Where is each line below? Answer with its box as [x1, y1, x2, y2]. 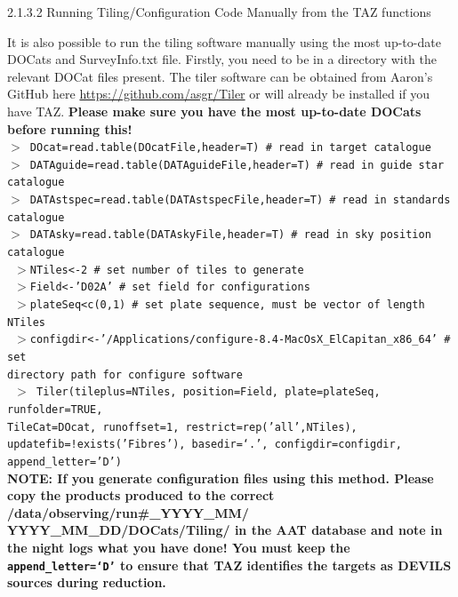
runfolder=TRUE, [7, 403, 103, 416]
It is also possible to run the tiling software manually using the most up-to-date [7, 32, 441, 51]
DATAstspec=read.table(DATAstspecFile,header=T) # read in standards [29, 194, 451, 207]
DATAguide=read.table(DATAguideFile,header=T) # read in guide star [29, 158, 445, 171]
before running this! [7, 119, 133, 138]
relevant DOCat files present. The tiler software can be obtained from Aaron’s [7, 67, 433, 85]
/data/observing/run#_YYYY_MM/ [7, 503, 249, 521]
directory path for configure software [7, 368, 243, 381]
